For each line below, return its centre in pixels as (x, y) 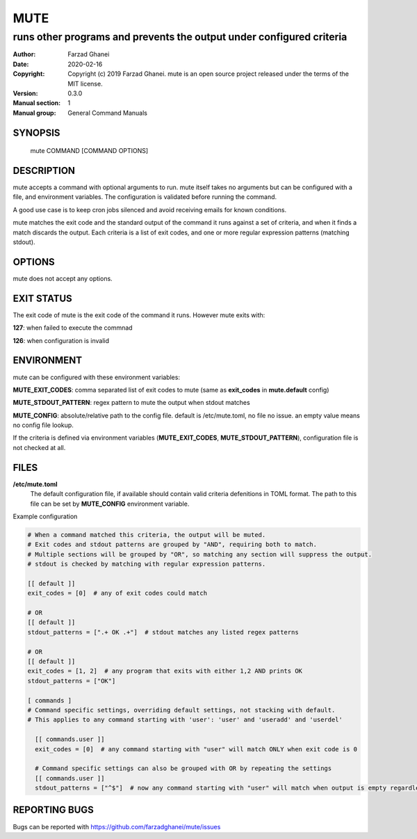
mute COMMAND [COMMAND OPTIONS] (89, 151)
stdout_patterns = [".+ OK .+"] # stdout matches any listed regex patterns (163, 632)
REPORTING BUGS (53, 810)
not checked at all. (39, 447)
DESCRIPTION (44, 170)
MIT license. (85, 83)
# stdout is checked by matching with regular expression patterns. (147, 564)
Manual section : (37, 103)
